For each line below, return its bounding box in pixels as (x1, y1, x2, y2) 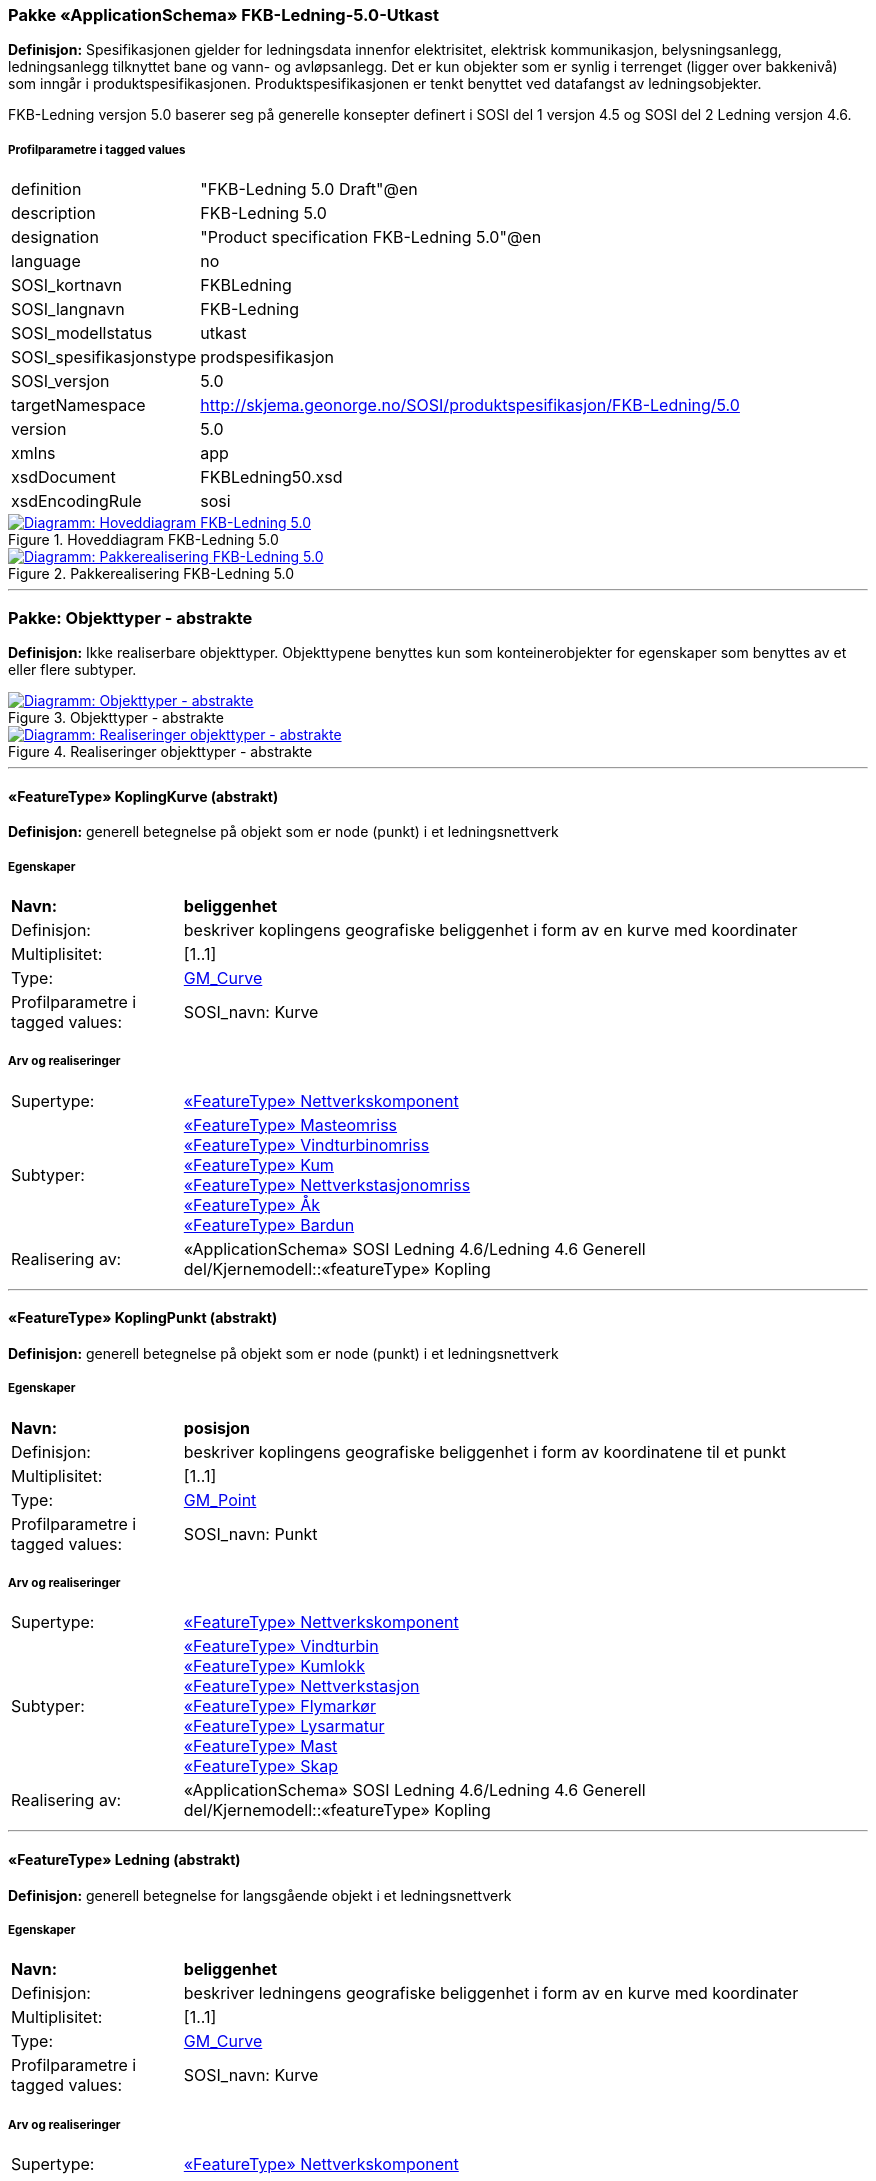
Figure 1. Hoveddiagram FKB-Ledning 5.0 (8, 531, 279, 549)
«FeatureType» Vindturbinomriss (183, 1134, 430, 1155)
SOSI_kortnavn (11, 275, 123, 296)
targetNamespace (11, 395, 146, 416)
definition (11, 179, 82, 200)
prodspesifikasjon (200, 347, 335, 368)
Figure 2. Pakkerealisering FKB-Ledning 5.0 (8, 565, 295, 583)
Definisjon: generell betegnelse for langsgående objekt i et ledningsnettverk (8, 1886, 512, 1904)
